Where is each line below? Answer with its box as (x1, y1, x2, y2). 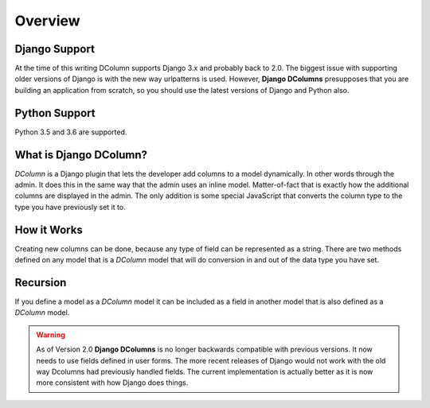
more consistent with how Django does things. (36, 378, 189, 387)
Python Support (14, 106, 96, 119)
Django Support (14, 42, 96, 56)
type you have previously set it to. (14, 202, 127, 212)
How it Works (14, 223, 83, 236)
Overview (14, 12, 80, 29)
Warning (36, 330, 65, 340)
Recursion (14, 275, 67, 289)
